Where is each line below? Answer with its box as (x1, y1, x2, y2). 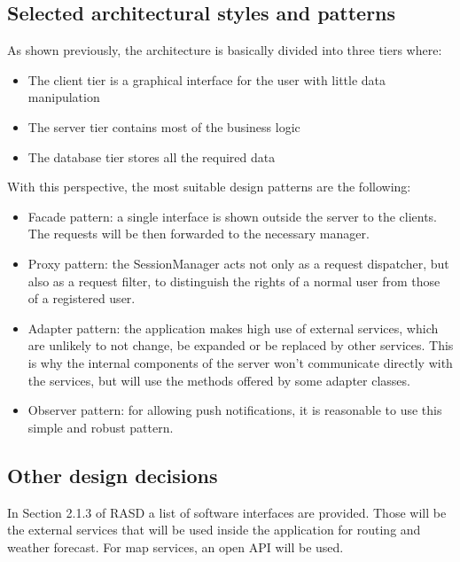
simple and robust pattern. (27, 418, 174, 436)
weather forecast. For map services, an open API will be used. (7, 537, 344, 556)
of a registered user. (27, 289, 136, 308)
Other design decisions (7, 461, 218, 488)
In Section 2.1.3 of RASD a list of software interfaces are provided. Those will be (7, 503, 447, 521)
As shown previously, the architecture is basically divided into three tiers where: (7, 41, 442, 59)
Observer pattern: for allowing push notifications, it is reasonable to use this (27, 401, 442, 419)
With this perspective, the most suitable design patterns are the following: (7, 177, 411, 196)
